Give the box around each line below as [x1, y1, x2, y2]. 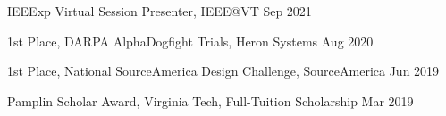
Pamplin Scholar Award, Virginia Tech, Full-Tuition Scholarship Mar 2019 [7, 91, 414, 110]
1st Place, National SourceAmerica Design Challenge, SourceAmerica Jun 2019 [7, 62, 440, 80]
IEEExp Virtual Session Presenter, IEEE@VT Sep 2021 [7, 2, 312, 20]
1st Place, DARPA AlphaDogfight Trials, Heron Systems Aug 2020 [7, 31, 374, 50]
